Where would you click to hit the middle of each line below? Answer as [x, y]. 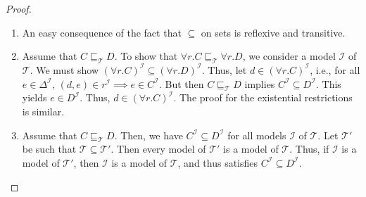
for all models [257, 135]
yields [34, 97]
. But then [181, 83]
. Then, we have [149, 135]
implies [260, 83]
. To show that [146, 56]
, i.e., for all [335, 69]
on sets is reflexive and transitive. [273, 32]
